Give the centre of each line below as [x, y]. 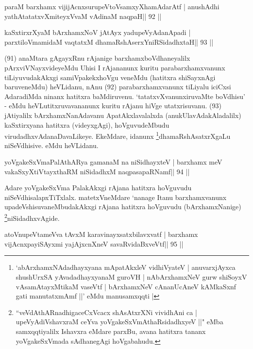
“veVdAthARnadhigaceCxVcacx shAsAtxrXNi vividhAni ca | [106, 312]
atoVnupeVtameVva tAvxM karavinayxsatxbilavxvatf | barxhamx [101, 234]
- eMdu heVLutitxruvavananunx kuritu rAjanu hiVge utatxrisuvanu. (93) [113, 106]
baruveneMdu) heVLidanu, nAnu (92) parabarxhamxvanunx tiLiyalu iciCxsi [118, 87]
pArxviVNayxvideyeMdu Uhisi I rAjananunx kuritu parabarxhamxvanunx [115, 67]
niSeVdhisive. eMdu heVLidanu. [51, 145]
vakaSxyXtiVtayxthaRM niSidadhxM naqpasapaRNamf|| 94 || [97, 171]
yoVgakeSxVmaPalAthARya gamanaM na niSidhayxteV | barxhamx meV [113, 161]
